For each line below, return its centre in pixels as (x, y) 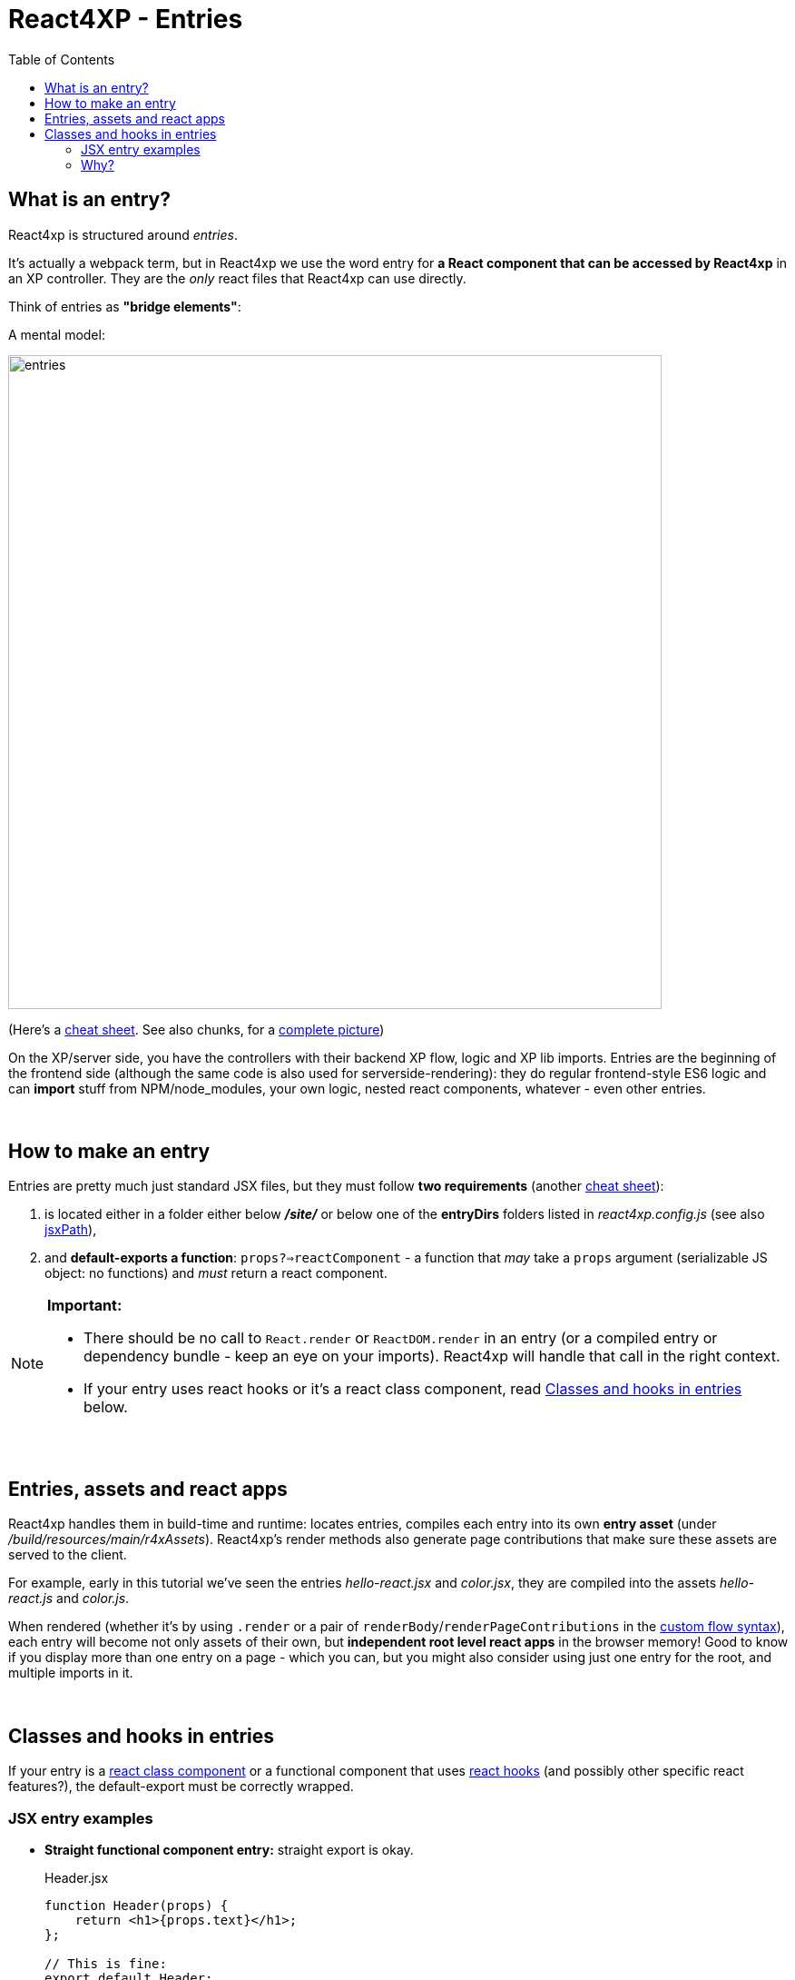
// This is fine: (106, 1963)
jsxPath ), (71, 1230)
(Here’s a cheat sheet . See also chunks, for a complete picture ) (196, 1029)
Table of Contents (62, 59)
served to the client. (68, 1555)
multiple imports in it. (71, 1673)
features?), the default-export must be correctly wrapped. (181, 1787)
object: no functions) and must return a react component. (216, 1273)
